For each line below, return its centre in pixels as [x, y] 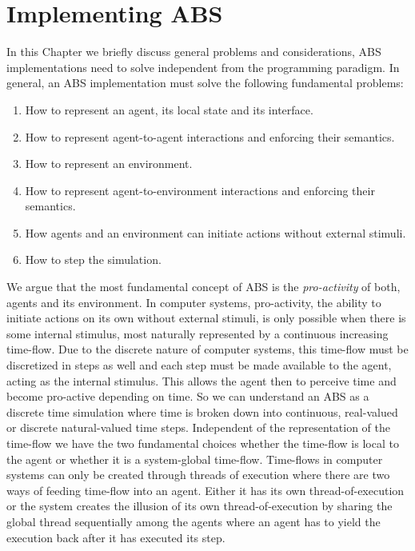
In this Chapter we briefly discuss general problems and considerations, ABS [194, 52]
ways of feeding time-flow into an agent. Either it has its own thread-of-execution [206, 490]
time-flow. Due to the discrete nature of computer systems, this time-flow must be [207, 349]
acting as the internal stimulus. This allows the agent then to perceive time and [202, 380]
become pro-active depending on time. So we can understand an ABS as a [188, 396]
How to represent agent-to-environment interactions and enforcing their [200, 190]
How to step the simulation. [93, 260]
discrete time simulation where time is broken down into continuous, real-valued [202, 411]
